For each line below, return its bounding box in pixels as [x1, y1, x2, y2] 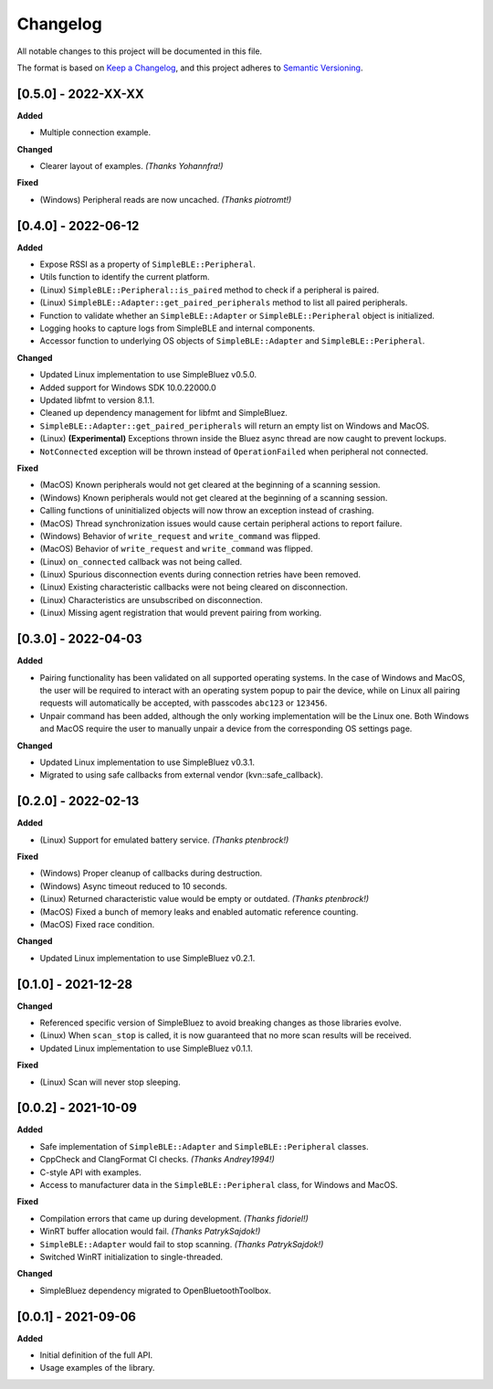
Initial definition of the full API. [39, 1350, 153, 1361]
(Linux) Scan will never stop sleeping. [39, 1076, 182, 1087]
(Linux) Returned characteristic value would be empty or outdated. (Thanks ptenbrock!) [39, 894, 370, 905]
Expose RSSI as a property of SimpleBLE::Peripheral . [39, 259, 256, 270]
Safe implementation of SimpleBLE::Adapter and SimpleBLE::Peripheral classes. [39, 1140, 369, 1151]
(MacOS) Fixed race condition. [39, 918, 155, 929]
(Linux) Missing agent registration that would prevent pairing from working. [39, 608, 322, 619]
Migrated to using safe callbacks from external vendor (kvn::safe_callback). [39, 769, 324, 780]
